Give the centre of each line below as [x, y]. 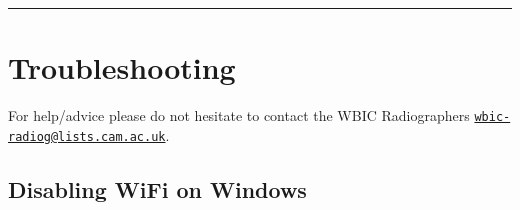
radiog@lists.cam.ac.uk [87, 136]
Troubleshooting [122, 67]
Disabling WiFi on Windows [157, 188]
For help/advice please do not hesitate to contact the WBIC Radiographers [239, 115]
